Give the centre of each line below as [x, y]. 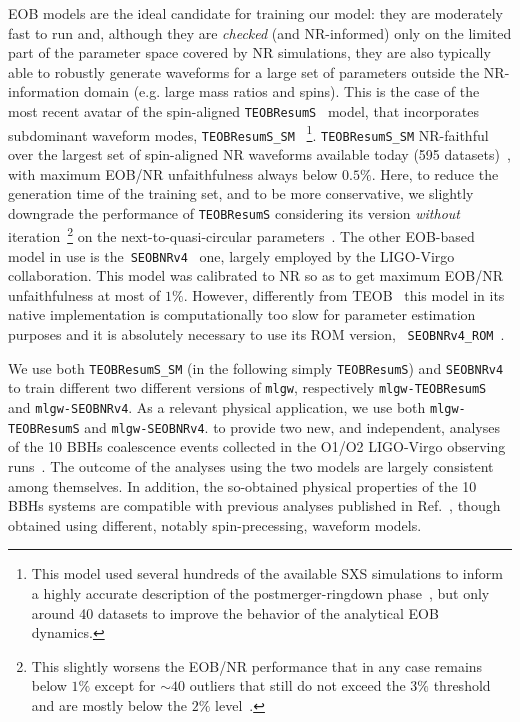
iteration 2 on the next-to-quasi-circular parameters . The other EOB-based [241, 235]
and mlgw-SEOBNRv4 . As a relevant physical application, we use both [217, 407]
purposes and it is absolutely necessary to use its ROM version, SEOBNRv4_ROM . [256, 334]
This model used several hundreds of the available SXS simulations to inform [267, 573]
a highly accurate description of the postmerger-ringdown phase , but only [260, 592]
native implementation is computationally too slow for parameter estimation [242, 314]
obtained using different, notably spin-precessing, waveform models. [215, 524]
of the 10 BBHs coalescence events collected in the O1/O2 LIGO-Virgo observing [257, 446]
